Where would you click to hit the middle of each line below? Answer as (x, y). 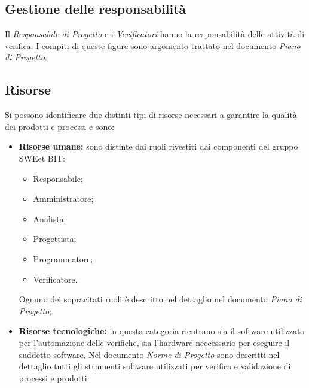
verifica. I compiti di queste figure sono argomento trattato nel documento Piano (153, 45)
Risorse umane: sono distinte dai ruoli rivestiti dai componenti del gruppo (158, 146)
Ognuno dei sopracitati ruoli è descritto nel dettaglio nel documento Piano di (160, 299)
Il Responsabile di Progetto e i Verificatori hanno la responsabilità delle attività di (155, 34)
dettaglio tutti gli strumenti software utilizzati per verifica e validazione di (155, 366)
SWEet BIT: (42, 158)
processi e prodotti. (54, 378)
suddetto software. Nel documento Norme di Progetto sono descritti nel (149, 354)
